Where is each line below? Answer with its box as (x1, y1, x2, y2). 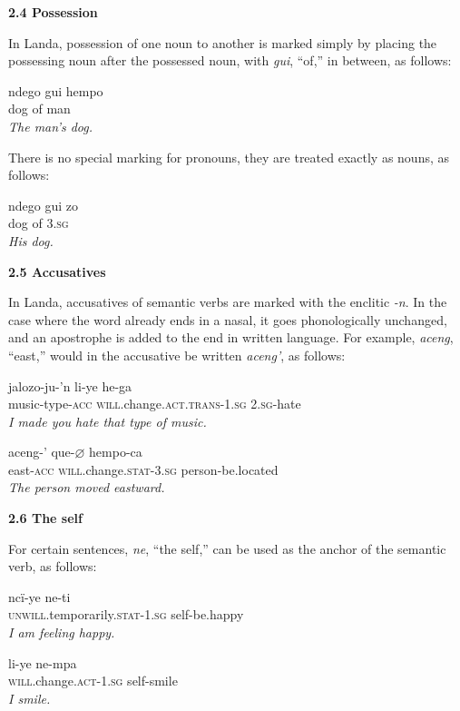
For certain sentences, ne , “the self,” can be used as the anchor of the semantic (8, 538, 446, 558)
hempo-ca (89, 442, 142, 461)
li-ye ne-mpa (8, 653, 77, 672)
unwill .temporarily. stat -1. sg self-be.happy (8, 605, 244, 624)
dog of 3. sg (8, 213, 69, 232)
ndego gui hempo (8, 81, 103, 100)
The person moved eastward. (8, 478, 165, 497)
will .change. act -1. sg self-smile (8, 671, 178, 690)
